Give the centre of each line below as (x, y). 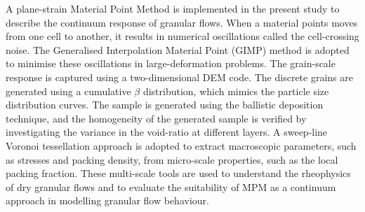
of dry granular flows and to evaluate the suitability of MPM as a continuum (171, 186)
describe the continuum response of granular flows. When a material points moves (182, 22)
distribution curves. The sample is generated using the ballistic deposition (165, 105)
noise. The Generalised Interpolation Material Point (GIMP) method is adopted (178, 49)
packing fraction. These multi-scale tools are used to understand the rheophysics (178, 173)
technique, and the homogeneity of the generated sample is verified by (156, 118)
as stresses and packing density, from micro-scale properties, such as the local (172, 159)
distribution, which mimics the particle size (236, 91)
